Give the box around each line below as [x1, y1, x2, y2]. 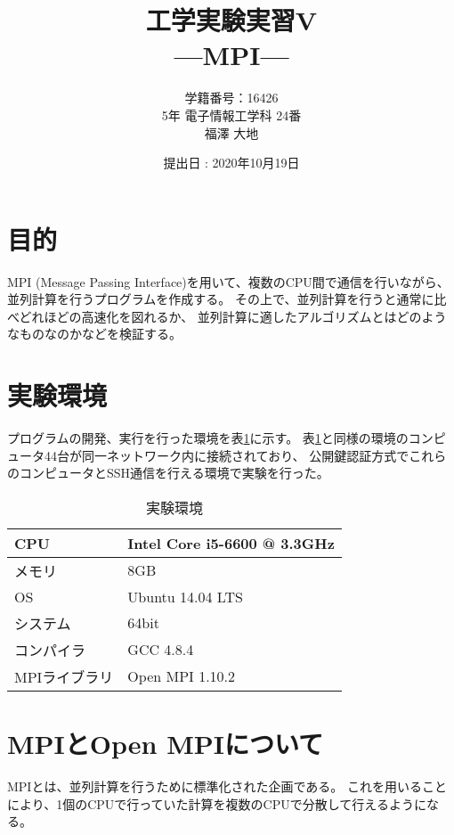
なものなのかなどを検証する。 [7, 324, 182, 343]
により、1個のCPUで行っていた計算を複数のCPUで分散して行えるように [7, 794, 426, 813]
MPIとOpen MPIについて [7, 725, 324, 762]
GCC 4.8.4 [127, 639, 194, 660]
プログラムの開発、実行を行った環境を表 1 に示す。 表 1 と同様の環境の [7, 429, 409, 447]
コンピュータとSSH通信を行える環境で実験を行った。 [19, 463, 329, 482]
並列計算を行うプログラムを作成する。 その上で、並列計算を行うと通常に [7, 290, 434, 308]
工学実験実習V [145, 2, 318, 38]
